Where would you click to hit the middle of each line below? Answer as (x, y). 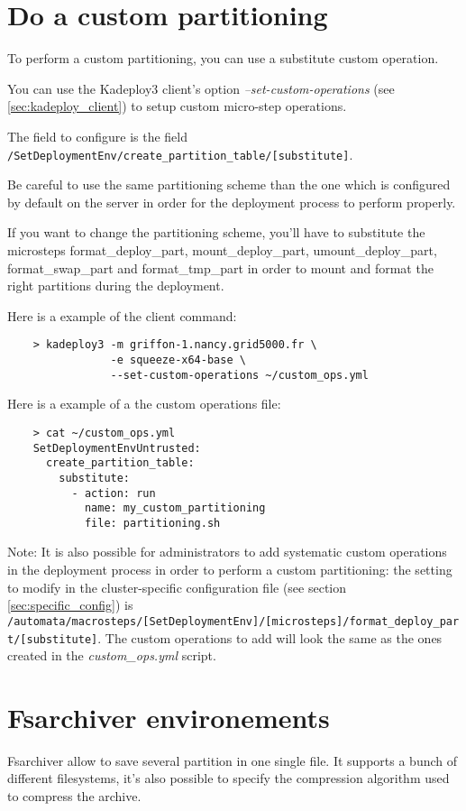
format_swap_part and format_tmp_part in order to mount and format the (220, 267)
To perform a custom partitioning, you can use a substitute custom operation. (223, 58)
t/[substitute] (53, 639)
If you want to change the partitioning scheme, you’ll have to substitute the (216, 232)
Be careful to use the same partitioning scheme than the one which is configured (229, 184)
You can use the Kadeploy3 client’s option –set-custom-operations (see (201, 88)
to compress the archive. (74, 796)
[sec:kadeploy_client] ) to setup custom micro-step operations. (177, 106)
